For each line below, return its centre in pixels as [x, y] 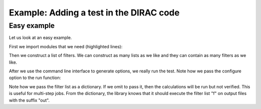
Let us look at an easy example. [40, 38]
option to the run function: [35, 78]
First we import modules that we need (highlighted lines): [66, 46]
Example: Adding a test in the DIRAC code [94, 13]
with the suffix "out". [29, 100]
